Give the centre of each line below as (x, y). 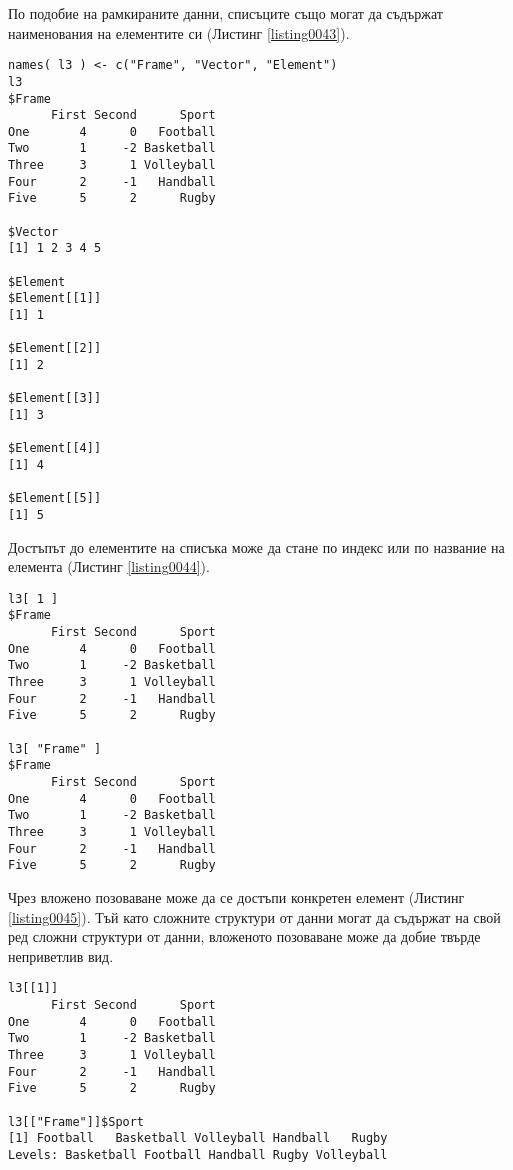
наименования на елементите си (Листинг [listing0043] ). (179, 32)
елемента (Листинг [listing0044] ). (109, 566)
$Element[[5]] (55, 498)
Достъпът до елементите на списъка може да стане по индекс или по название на (256, 546)
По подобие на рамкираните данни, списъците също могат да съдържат (225, 13)
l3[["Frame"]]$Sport (76, 1121)
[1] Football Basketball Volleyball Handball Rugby (198, 1138)
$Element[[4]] (55, 448)
